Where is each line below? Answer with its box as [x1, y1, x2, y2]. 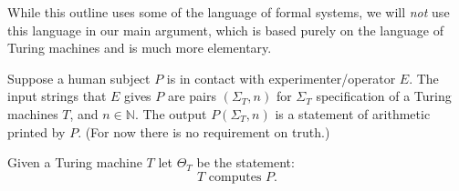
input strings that [7, 86, 107, 106]
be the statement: [196, 153, 295, 172]
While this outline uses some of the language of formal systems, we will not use [7, 3, 450, 21]
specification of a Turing [316, 86, 452, 106]
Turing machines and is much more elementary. [7, 38, 272, 57]
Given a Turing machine [7, 153, 142, 172]
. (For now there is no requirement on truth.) [78, 122, 330, 141]
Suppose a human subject [7, 68, 151, 87]
